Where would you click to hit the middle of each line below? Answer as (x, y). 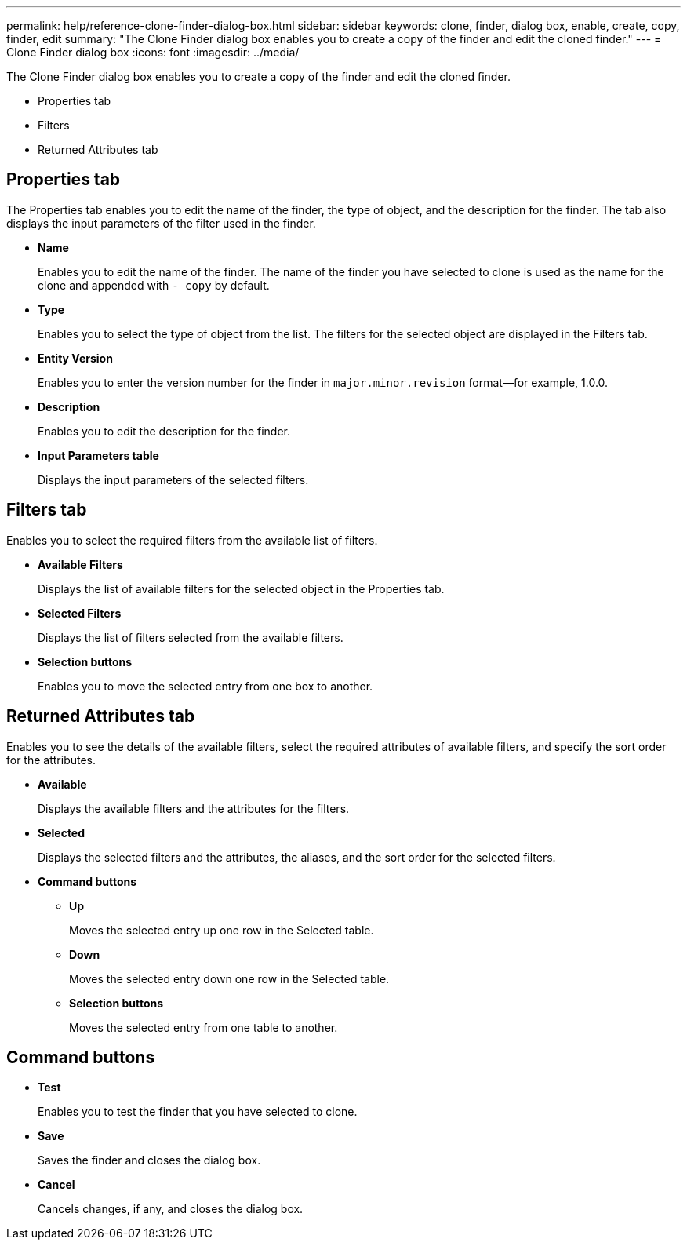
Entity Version (75, 358)
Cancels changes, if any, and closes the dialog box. (171, 1209)
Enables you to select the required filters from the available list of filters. (192, 540)
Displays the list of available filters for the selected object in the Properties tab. (241, 588)
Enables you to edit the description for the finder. (164, 431)
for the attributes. (51, 760)
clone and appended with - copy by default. (154, 285)
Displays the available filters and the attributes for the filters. (194, 808)
